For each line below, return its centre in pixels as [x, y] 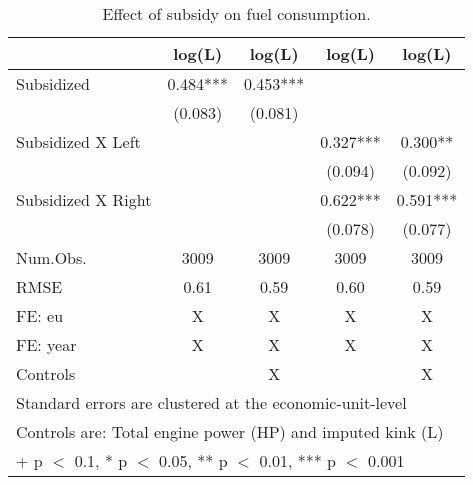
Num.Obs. [51, 257]
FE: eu [40, 315]
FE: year [46, 344]
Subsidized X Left [78, 141]
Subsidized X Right [84, 199]
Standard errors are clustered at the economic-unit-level [211, 402]
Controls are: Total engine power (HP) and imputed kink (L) [230, 431]
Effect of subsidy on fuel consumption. [236, 13]
